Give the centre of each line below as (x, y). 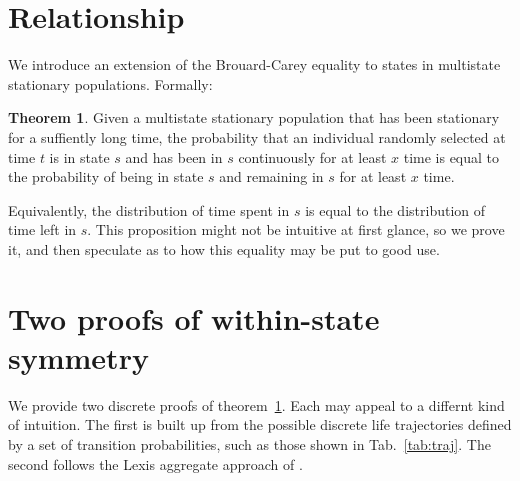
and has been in (174, 156)
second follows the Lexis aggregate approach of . (155, 463)
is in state (79, 156)
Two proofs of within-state (194, 317)
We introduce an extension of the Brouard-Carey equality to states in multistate (254, 64)
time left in (42, 229)
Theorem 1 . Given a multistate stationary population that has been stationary (254, 117)
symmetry (78, 356)
